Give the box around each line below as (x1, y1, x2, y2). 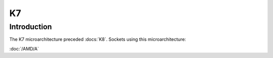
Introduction (9, 22, 52, 31)
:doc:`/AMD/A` (9, 45, 39, 51)
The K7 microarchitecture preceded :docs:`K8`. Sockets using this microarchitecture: (9, 36, 187, 42)
